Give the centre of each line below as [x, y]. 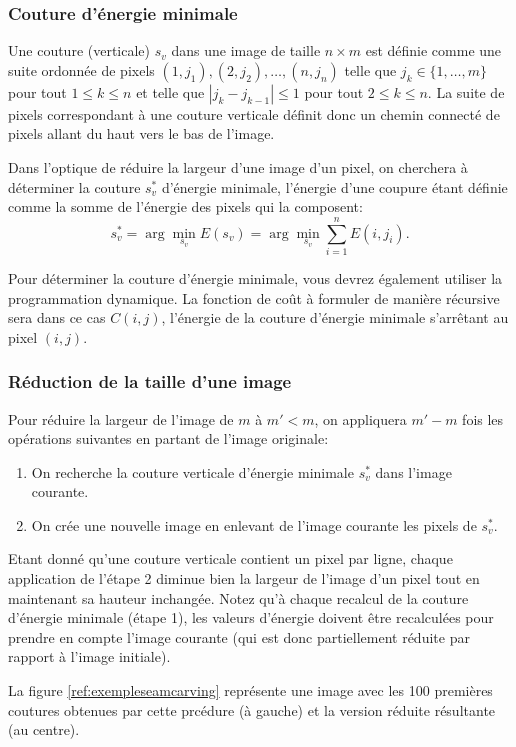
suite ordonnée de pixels [81, 69]
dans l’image [413, 471]
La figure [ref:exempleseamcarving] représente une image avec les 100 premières [250, 690]
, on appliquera [360, 418]
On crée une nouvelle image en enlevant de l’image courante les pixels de [254, 524]
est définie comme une [433, 50]
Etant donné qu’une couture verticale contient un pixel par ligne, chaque [230, 558]
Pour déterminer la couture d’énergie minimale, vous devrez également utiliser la [255, 277]
